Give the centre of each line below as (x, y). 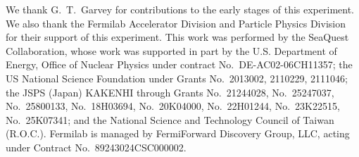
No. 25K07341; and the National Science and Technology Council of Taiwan (170, 119)
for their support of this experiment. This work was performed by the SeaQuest (177, 37)
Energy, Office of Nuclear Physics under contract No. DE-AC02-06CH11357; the (179, 64)
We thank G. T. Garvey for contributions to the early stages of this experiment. (180, 9)
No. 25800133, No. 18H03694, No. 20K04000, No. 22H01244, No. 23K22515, (173, 106)
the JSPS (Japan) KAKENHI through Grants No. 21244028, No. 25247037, (170, 92)
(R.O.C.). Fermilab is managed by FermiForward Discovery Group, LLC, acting (178, 133)
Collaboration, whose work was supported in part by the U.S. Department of (171, 50)
